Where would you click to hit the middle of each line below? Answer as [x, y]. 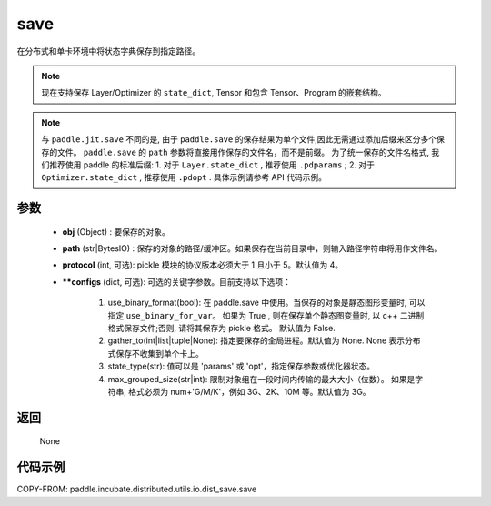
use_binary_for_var [169, 315]
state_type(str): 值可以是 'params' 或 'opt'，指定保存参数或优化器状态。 [241, 366]
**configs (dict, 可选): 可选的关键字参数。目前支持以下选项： [176, 281]
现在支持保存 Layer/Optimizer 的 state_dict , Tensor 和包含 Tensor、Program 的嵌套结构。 [214, 93]
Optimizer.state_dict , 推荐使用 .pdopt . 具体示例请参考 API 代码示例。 [184, 177]
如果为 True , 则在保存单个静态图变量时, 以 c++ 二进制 [323, 315]
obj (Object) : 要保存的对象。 [116, 231]
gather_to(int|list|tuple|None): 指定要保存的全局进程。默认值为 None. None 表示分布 [265, 340]
